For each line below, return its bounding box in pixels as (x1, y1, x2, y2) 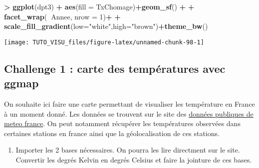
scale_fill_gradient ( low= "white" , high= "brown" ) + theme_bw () (4, 21, 208, 31)
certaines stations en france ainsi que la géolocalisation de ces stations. (4, 128, 220, 138)
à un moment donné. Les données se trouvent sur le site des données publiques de (4, 108, 254, 119)
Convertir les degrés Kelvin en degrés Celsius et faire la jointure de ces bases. (15, 155, 252, 165)
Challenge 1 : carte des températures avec (4, 60, 226, 76)
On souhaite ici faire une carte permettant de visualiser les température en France (4, 99, 255, 109)
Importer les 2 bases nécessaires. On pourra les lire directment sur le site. (15, 145, 240, 155)
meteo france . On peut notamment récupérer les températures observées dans (4, 118, 241, 129)
